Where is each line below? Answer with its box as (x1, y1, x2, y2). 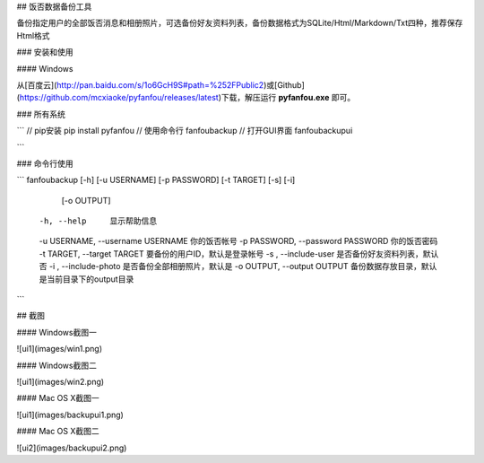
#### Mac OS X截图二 (16, 426, 100, 437)
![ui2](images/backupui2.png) (16, 442, 127, 453)
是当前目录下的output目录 (39, 274, 134, 284)
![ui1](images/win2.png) (16, 376, 105, 387)
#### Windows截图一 (16, 327, 98, 337)
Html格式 (16, 30, 50, 40)
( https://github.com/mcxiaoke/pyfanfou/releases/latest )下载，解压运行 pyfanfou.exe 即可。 (16, 92, 356, 103)
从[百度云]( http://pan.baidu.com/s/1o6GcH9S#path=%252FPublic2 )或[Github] (16, 79, 305, 90)
